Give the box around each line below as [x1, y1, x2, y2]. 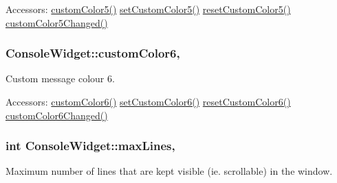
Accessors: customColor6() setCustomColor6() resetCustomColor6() [6, 95, 291, 108]
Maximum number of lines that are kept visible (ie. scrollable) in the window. [6, 164, 333, 178]
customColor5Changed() [6, 15, 108, 29]
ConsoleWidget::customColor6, [6, 45, 180, 62]
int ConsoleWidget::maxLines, [6, 137, 175, 154]
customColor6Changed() [6, 108, 108, 122]
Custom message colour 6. [6, 71, 115, 86]
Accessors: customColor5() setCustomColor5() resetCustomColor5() [6, 2, 291, 16]
